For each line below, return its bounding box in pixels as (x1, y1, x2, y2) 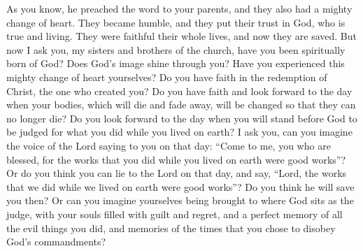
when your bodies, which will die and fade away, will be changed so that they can (6, 97, 356, 112)
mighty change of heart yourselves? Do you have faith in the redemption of (6, 69, 327, 84)
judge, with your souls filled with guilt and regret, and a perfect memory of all (6, 206, 343, 221)
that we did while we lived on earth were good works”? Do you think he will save (6, 179, 355, 194)
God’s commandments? (6, 234, 106, 249)
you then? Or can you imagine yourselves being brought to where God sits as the (6, 193, 354, 208)
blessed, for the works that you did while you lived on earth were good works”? (6, 152, 346, 166)
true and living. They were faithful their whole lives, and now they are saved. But (6, 29, 357, 43)
